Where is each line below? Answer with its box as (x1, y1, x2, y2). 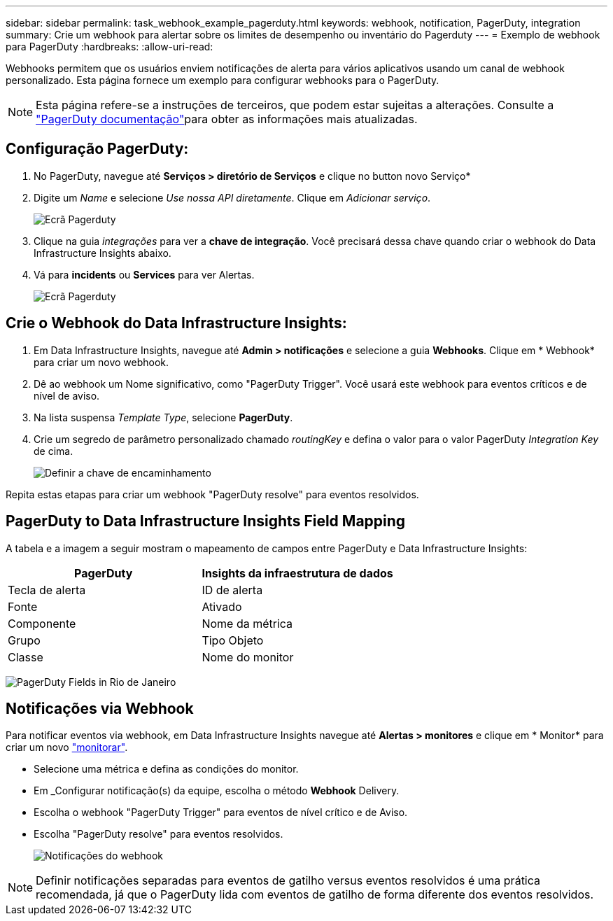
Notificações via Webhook (6, 699, 194, 717)
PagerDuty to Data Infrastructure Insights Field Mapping (6, 512, 406, 530)
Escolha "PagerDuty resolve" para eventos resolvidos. (34, 828, 283, 841)
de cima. (34, 444, 73, 457)
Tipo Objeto (202, 633, 264, 647)
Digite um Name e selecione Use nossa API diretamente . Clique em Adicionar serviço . (34, 191, 431, 204)
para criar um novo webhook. (34, 356, 169, 368)
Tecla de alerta (8, 582, 86, 597)
